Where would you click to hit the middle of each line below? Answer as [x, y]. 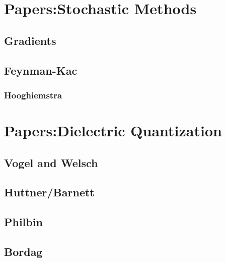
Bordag [23, 251]
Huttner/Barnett [49, 192]
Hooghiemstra [33, 95]
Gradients [30, 40]
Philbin [23, 222]
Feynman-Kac [41, 70]
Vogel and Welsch [51, 162]
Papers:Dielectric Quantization [113, 130]
